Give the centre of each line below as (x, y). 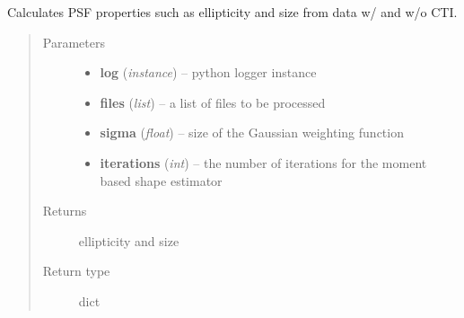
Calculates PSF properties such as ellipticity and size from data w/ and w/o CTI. (232, 12)
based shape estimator (161, 180)
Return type (76, 271)
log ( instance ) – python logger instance (208, 72)
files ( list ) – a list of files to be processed (213, 102)
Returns (65, 211)
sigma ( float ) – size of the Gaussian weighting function (252, 132)
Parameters (74, 42)
